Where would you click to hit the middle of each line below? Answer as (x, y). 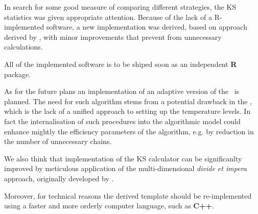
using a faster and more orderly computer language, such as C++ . (109, 206)
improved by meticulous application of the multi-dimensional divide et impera (125, 168)
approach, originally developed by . (59, 178)
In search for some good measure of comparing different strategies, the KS (120, 7)
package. (18, 74)
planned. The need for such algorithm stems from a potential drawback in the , (128, 101)
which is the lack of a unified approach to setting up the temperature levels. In (127, 111)
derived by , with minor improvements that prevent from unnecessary (113, 37)
